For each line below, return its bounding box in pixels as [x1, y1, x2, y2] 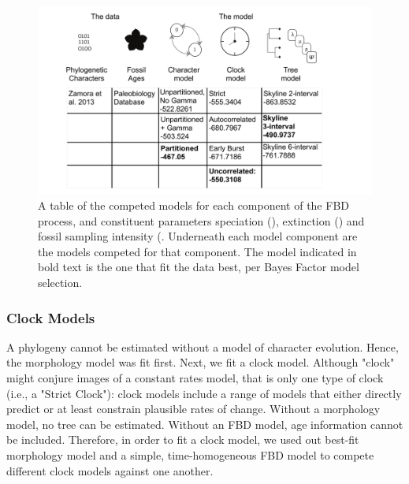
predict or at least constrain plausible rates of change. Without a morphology [6, 400, 381, 417]
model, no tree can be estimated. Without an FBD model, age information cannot [6, 415, 403, 432]
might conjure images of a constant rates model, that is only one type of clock [6, 370, 384, 386]
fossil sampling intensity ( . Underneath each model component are [38, 228, 358, 244]
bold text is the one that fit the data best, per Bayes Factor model [38, 259, 359, 275]
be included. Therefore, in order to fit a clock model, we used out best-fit [6, 431, 359, 448]
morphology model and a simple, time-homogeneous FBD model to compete [6, 447, 374, 464]
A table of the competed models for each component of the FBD [38, 197, 349, 214]
